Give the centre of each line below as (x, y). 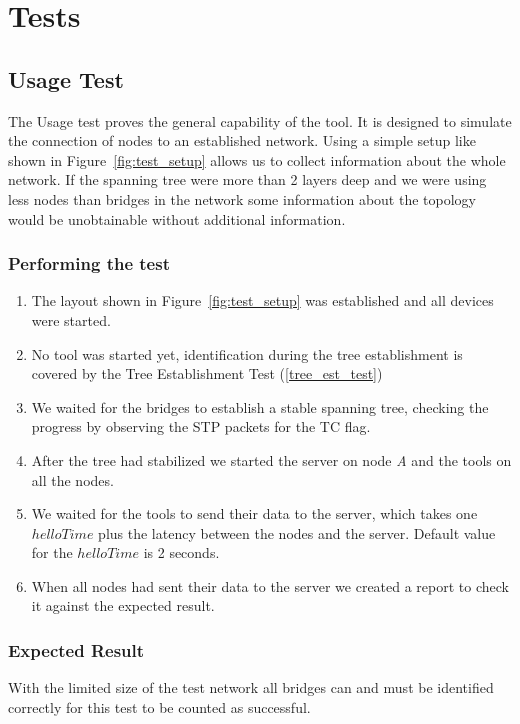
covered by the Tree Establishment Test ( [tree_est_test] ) (207, 373)
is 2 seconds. (181, 552)
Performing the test (89, 263)
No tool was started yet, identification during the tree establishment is (247, 353)
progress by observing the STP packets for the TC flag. (201, 426)
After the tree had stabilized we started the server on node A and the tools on (271, 459)
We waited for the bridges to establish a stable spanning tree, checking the (260, 406)
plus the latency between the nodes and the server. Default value (297, 532)
